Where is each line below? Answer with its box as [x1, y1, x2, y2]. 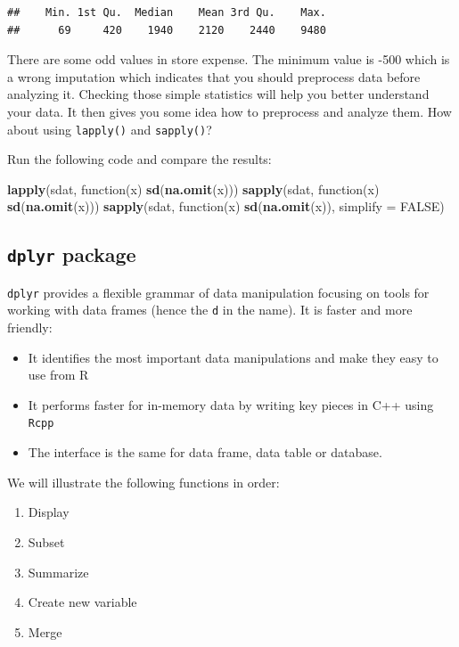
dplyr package [7, 241, 136, 268]
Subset [28, 532, 65, 551]
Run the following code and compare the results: [7, 150, 272, 168]
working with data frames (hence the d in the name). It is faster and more [7, 300, 413, 319]
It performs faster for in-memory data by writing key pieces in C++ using [28, 395, 434, 414]
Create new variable [28, 593, 137, 611]
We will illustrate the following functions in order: [7, 472, 280, 491]
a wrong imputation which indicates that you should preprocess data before [7, 67, 421, 86]
